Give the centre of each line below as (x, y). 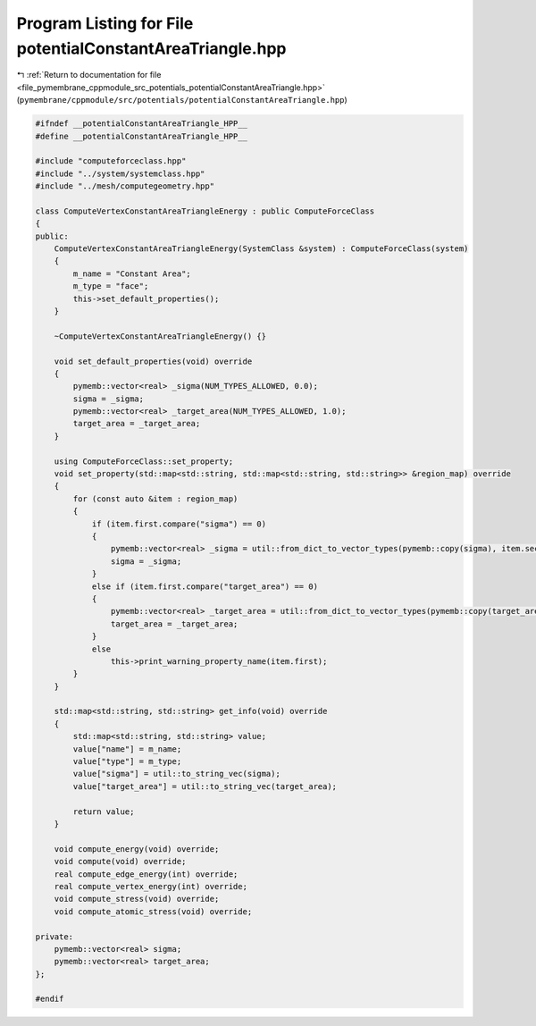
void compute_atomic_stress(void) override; (153, 911)
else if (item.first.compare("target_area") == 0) (205, 586)
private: (54, 937)
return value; (104, 812)
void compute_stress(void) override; (137, 899)
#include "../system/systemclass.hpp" (120, 173)
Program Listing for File (105, 23)
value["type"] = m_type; (127, 761)
